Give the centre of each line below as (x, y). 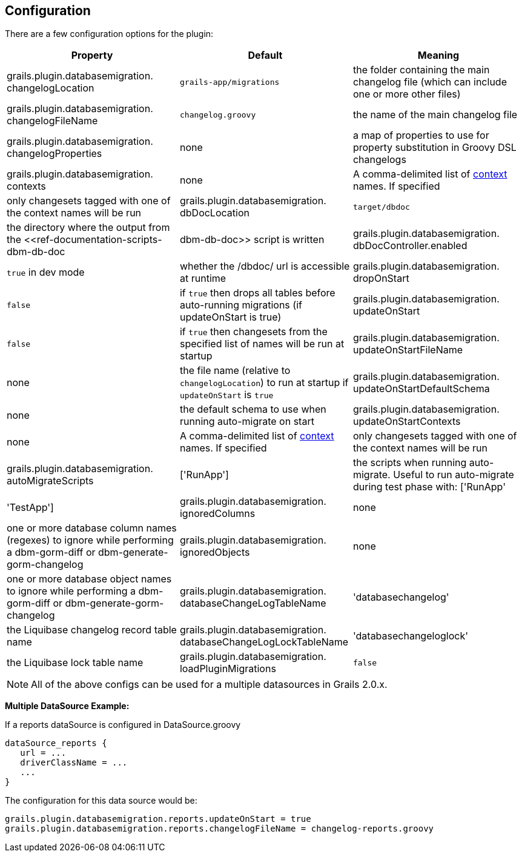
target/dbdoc (381, 207)
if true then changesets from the (253, 332)
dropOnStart (381, 278)
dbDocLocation (214, 213)
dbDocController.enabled (410, 246)
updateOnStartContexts (407, 422)
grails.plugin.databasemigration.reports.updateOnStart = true (158, 819)
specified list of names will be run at (262, 344)
